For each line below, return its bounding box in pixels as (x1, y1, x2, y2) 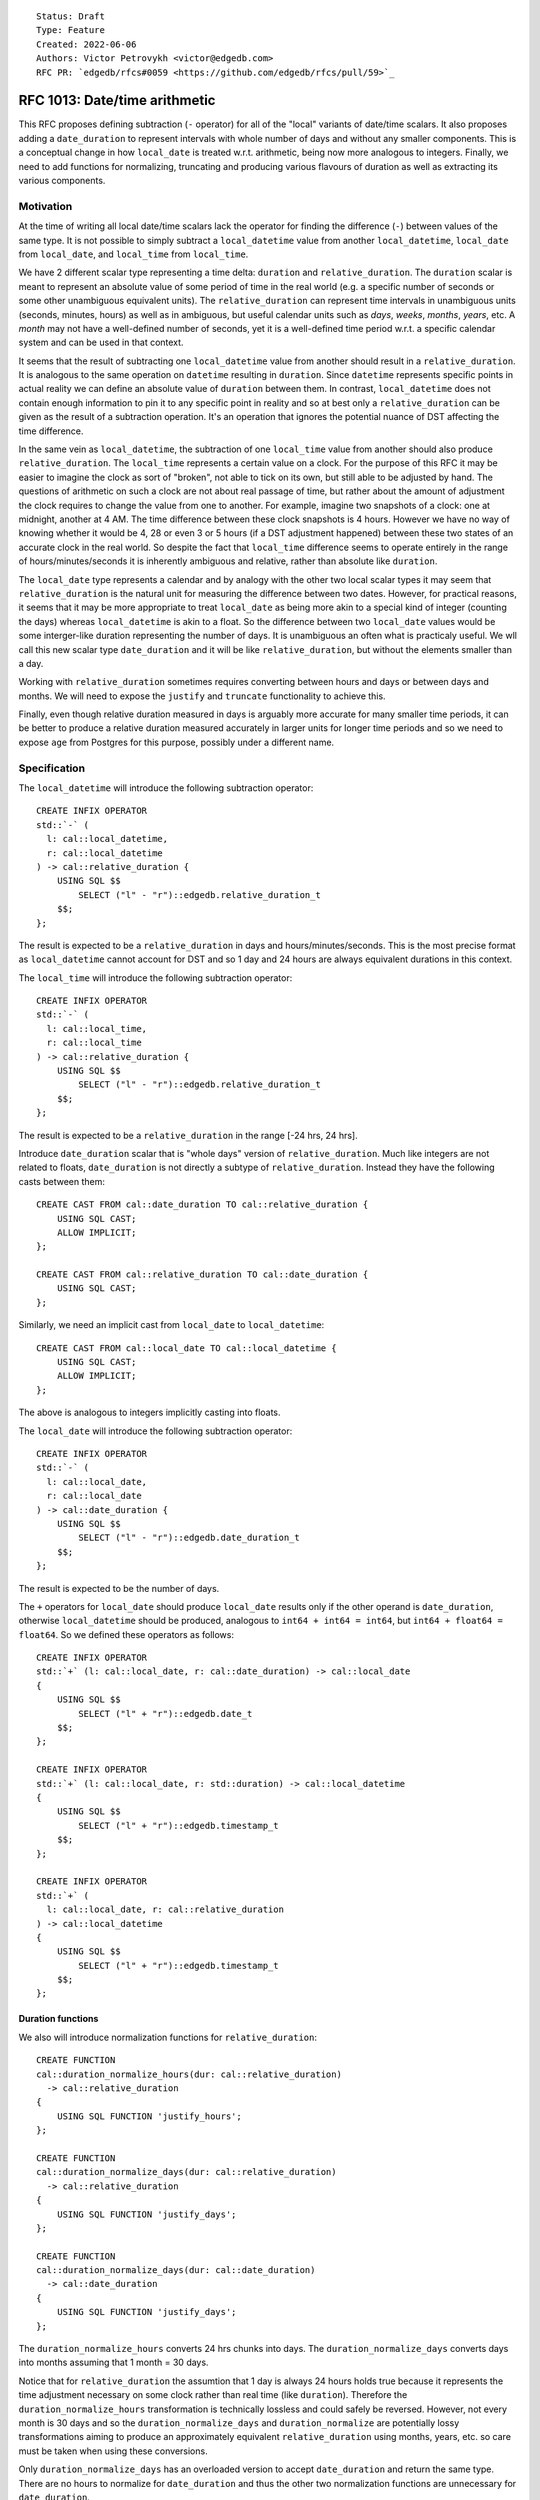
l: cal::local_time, (46, 1023, 148, 1034)
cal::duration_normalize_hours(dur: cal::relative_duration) (36, 2068, 342, 2080)
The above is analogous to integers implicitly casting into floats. (18, 1406, 281, 1419)
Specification (18, 761, 85, 775)
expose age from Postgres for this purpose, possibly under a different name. (18, 736, 335, 748)
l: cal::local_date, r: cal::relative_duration (46, 1904, 285, 1915)
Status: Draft (36, 11, 105, 22)
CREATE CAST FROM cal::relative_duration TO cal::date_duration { (36, 1269, 369, 1280)
